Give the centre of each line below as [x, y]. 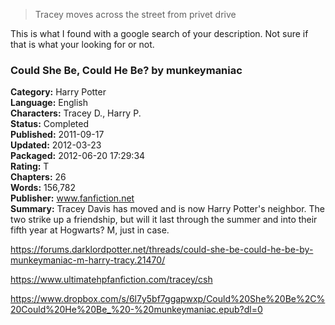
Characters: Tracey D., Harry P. [76, 113]
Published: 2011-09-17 [57, 135]
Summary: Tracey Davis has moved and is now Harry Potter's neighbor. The [168, 209]
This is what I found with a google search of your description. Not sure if [159, 33]
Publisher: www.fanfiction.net [72, 198]
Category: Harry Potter [58, 92]
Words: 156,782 [43, 188]
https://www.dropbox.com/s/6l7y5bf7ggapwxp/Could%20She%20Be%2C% [168, 299]
